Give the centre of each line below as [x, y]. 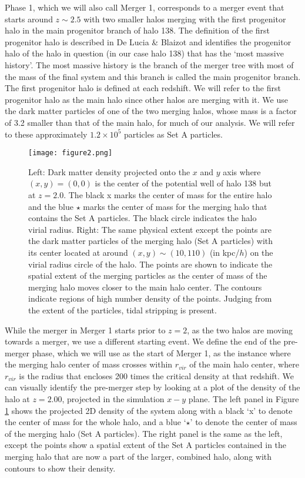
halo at [17, 399]
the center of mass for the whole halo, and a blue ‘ [95, 422]
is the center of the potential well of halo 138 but [183, 183]
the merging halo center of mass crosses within [89, 364]
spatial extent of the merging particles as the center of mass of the [148, 275]
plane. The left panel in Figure [244, 399]
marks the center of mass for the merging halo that [175, 206]
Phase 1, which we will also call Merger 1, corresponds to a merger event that [145, 7]
